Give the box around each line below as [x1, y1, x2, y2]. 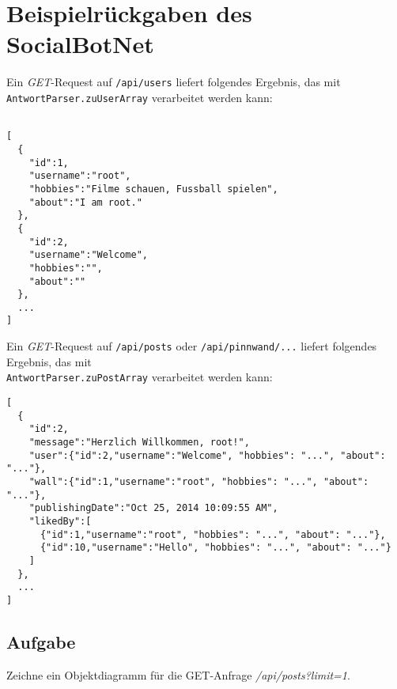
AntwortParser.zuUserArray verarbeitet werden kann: [6, 89, 273, 105]
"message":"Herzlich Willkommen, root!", [28, 437, 250, 448]
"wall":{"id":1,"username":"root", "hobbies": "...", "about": [28, 475, 369, 487]
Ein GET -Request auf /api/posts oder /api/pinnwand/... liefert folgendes [6, 338, 377, 354]
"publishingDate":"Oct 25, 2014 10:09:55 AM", [28, 502, 278, 514]
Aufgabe [6, 629, 76, 653]
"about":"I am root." [28, 196, 142, 208]
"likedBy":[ [28, 515, 92, 527]
